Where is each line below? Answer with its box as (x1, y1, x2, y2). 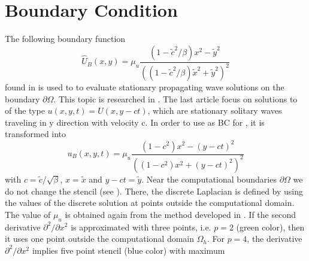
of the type (5, 104, 45, 117)
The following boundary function (5, 32, 126, 45)
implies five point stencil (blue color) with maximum (32, 244, 225, 256)
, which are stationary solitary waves (147, 104, 282, 117)
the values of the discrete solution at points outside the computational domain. (5, 196, 295, 209)
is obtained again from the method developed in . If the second (65, 208, 296, 220)
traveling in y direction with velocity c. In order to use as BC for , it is (5, 116, 265, 128)
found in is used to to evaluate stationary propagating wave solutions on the (5, 81, 284, 93)
